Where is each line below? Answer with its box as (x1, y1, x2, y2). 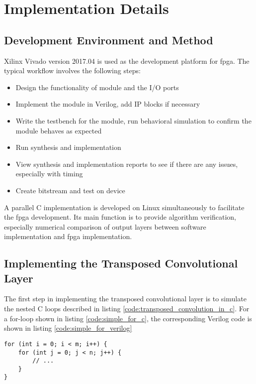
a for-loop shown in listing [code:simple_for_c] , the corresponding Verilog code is (4, 313, 252, 323)
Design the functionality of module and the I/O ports (15, 82, 179, 92)
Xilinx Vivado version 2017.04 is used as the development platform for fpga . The (4, 55, 250, 66)
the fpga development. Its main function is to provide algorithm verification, (4, 212, 236, 222)
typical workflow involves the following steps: (4, 65, 141, 76)
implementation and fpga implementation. (4, 231, 132, 242)
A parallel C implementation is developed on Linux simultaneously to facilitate (4, 202, 245, 212)
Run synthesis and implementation (15, 142, 121, 152)
